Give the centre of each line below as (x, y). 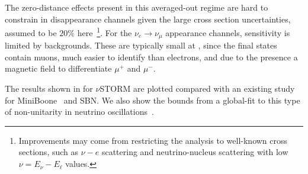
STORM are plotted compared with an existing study (197, 88)
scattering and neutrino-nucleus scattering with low (195, 152)
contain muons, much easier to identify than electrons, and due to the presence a (151, 57)
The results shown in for (49, 88)
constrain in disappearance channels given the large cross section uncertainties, (148, 19)
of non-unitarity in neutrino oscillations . (79, 112)
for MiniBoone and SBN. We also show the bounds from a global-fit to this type (153, 100)
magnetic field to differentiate (58, 68)
